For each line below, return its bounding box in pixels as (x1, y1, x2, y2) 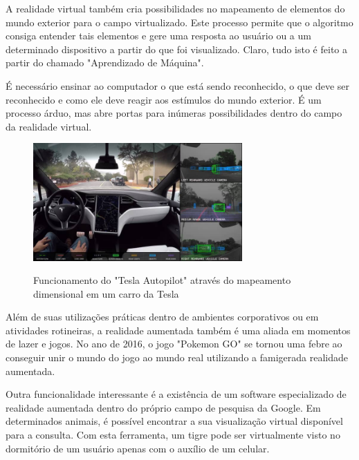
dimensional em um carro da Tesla (33, 286, 179, 300)
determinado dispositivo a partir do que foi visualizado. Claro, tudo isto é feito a (6, 41, 348, 56)
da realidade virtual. (6, 119, 92, 133)
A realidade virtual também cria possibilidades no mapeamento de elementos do (6, 1, 345, 15)
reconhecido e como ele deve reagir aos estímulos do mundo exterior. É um (6, 92, 322, 106)
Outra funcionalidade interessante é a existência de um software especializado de (6, 387, 347, 401)
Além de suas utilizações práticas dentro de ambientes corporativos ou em (6, 309, 319, 324)
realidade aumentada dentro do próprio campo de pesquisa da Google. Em (6, 400, 321, 414)
